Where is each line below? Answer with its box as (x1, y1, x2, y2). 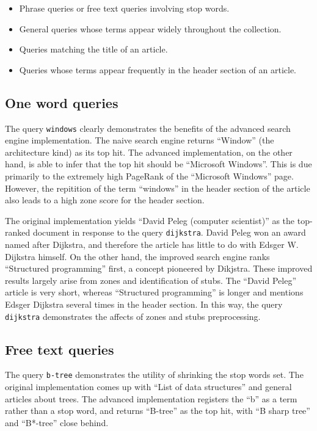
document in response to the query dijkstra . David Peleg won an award (32, 226, 306, 239)
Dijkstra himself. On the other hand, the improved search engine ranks (5, 250, 270, 263)
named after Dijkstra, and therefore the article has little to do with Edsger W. (5, 238, 299, 251)
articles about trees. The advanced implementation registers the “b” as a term (5, 392, 297, 405)
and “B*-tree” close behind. (5, 416, 109, 429)
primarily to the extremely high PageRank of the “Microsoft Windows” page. (5, 170, 294, 183)
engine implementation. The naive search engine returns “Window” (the (5, 134, 274, 147)
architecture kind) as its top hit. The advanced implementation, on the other (5, 145, 293, 158)
